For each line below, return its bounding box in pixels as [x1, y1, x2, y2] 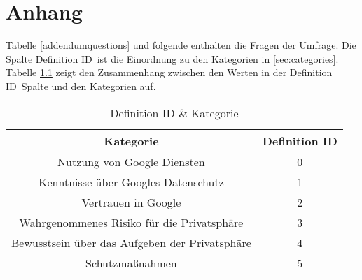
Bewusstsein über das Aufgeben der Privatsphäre [11, 234, 251, 251]
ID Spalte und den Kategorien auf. [6, 78, 156, 93]
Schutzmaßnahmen [85, 254, 177, 271]
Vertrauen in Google [81, 193, 181, 210]
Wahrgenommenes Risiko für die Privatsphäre [19, 214, 244, 230]
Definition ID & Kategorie [110, 104, 239, 121]
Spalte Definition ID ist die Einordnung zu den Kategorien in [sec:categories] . [6, 51, 339, 66]
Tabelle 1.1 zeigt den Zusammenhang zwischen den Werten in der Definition [6, 65, 333, 80]
